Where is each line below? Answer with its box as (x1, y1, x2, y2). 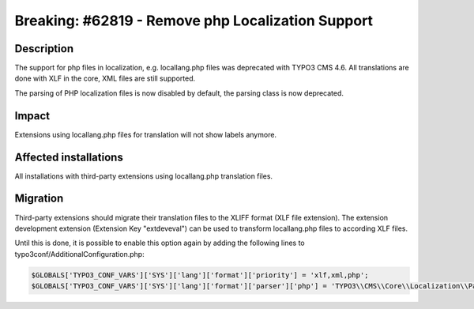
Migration (14, 192, 64, 205)
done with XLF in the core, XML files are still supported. (14, 73, 196, 83)
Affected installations (14, 150, 124, 164)
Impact (14, 109, 51, 122)
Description (14, 42, 74, 55)
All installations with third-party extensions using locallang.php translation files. (14, 171, 273, 181)
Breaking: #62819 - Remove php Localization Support (14, 12, 374, 29)
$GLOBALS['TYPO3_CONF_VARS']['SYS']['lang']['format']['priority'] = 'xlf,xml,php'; (31, 270, 369, 280)
